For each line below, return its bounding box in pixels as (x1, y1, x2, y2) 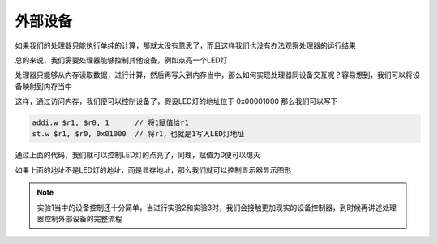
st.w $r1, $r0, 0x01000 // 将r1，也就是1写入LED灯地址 (32, 130, 245, 139)
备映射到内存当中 (15, 81, 72, 91)
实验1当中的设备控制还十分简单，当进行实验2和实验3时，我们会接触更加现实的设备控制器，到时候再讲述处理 (36, 203, 397, 212)
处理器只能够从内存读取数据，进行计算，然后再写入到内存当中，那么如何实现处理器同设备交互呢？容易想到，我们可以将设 (15, 70, 420, 80)
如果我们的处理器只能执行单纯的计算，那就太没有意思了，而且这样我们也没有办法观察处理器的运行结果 (15, 41, 356, 50)
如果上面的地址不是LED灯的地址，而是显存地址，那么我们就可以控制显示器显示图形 (15, 165, 292, 174)
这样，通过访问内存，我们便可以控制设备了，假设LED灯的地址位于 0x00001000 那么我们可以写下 (15, 96, 338, 106)
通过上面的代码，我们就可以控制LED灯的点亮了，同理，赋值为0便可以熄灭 (15, 150, 261, 160)
